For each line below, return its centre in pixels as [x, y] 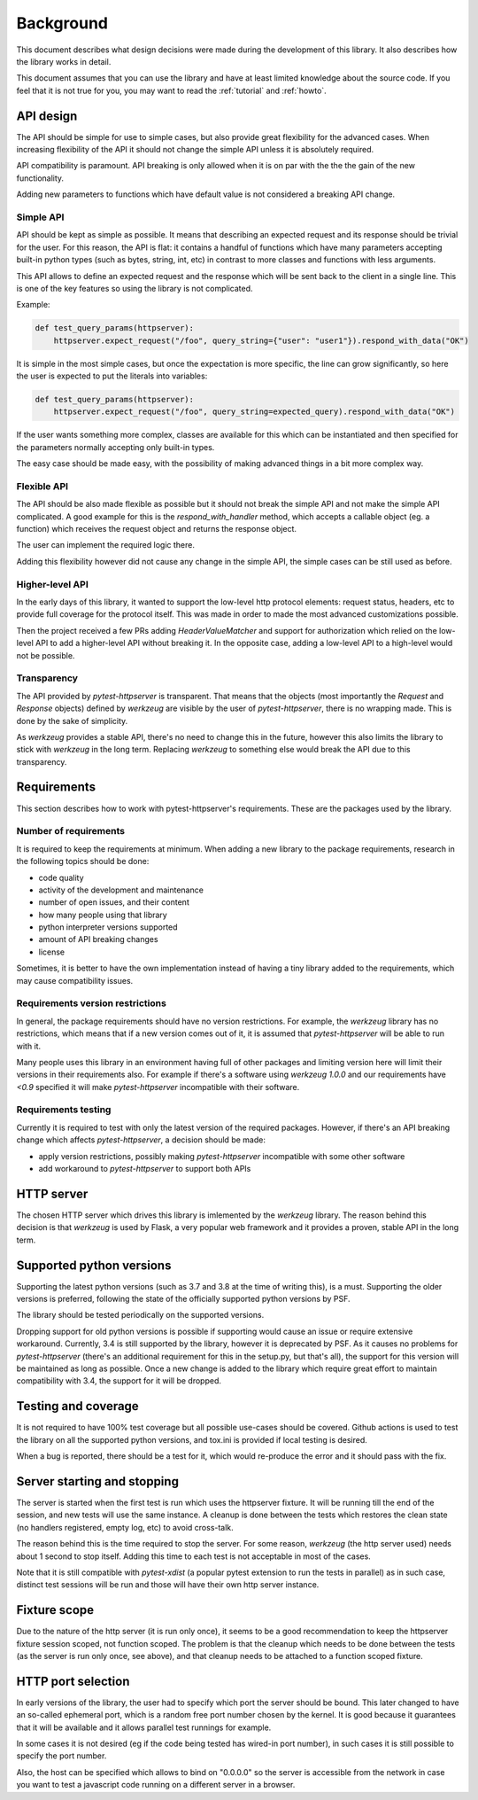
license [52, 952]
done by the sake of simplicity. [72, 721]
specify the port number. [62, 1756]
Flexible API [42, 486]
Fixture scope [55, 1610]
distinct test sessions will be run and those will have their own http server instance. [168, 1585]
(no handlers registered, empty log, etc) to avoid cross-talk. [125, 1527]
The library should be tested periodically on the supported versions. [140, 1315]
